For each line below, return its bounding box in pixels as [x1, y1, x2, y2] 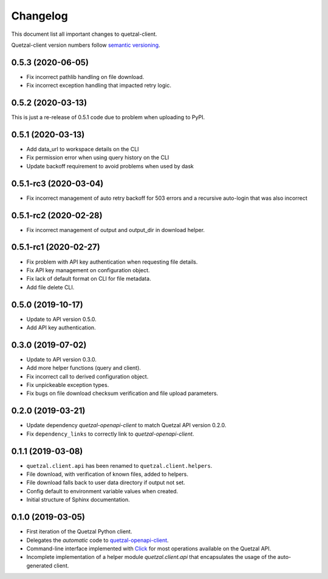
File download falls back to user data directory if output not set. [26, 479, 185, 486]
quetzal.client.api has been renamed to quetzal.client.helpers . [26, 462, 213, 469]
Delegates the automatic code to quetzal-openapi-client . [26, 536, 169, 544]
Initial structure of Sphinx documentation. [26, 496, 130, 504]
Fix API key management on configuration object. [26, 266, 150, 273]
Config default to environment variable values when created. [26, 487, 179, 495]
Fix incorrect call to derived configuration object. [26, 372, 149, 380]
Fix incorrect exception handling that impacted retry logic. [26, 82, 171, 89]
